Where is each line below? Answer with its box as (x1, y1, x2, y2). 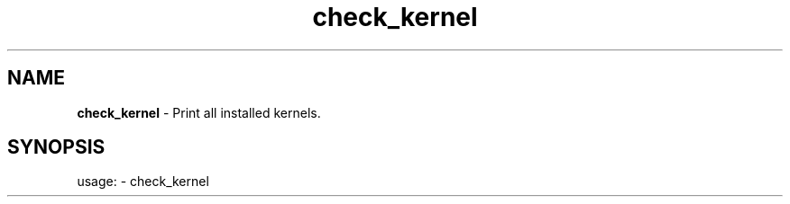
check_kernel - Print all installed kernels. (77, 104, 321, 120)
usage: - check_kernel (77, 173, 209, 190)
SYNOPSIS (7, 136, 106, 159)
